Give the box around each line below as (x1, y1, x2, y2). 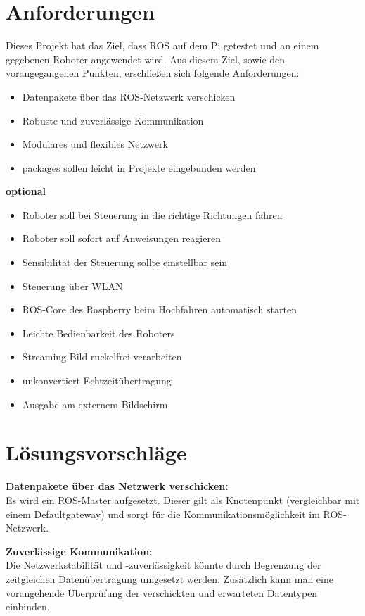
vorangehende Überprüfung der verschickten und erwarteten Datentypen (6, 585, 318, 600)
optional (6, 184, 46, 199)
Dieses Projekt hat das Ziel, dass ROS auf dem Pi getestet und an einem (6, 38, 319, 53)
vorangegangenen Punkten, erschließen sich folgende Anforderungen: (6, 65, 300, 80)
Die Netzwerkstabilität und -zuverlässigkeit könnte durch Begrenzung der (6, 558, 321, 572)
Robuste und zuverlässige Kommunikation (22, 113, 204, 127)
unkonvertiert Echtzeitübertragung (22, 373, 172, 388)
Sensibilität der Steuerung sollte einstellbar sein (22, 255, 228, 270)
